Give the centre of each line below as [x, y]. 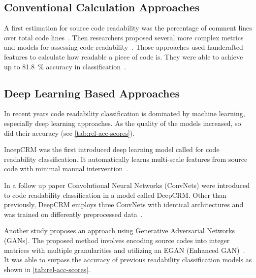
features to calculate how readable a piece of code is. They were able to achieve [124, 56]
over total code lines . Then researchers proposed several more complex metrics [124, 37]
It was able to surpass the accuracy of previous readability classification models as [128, 260]
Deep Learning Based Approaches [92, 93]
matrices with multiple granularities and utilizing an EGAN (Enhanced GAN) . [125, 250]
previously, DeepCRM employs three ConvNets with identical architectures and [124, 204]
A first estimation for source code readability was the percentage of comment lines [128, 28]
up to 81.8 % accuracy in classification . [65, 66]
